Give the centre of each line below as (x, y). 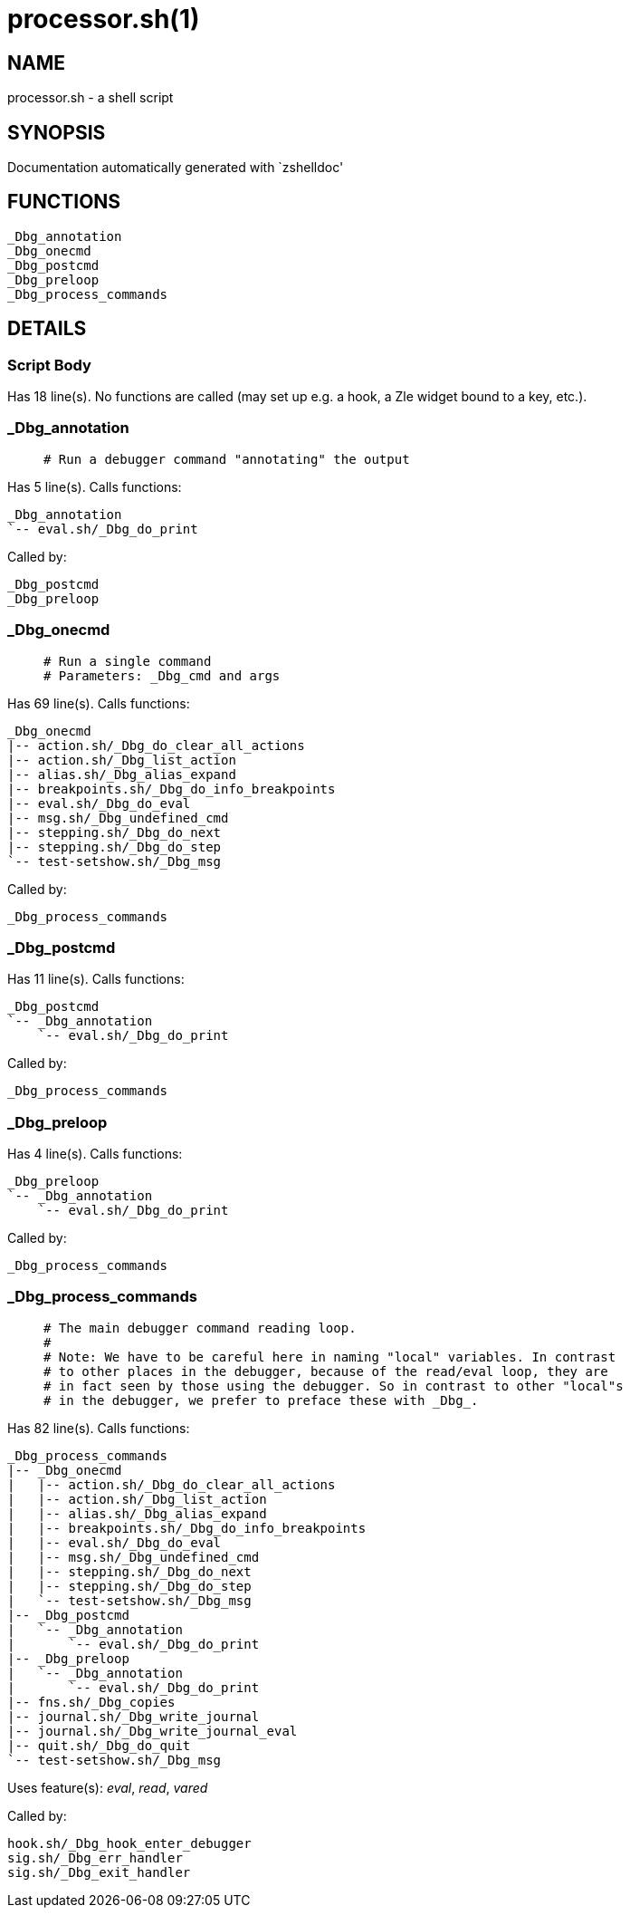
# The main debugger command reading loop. (200, 1328)
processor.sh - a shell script (91, 98)
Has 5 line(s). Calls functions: (95, 486)
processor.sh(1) (104, 19)
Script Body (49, 365)
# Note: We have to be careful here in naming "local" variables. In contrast (330, 1357)
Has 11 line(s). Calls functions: (96, 979)
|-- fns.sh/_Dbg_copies (91, 1702)
